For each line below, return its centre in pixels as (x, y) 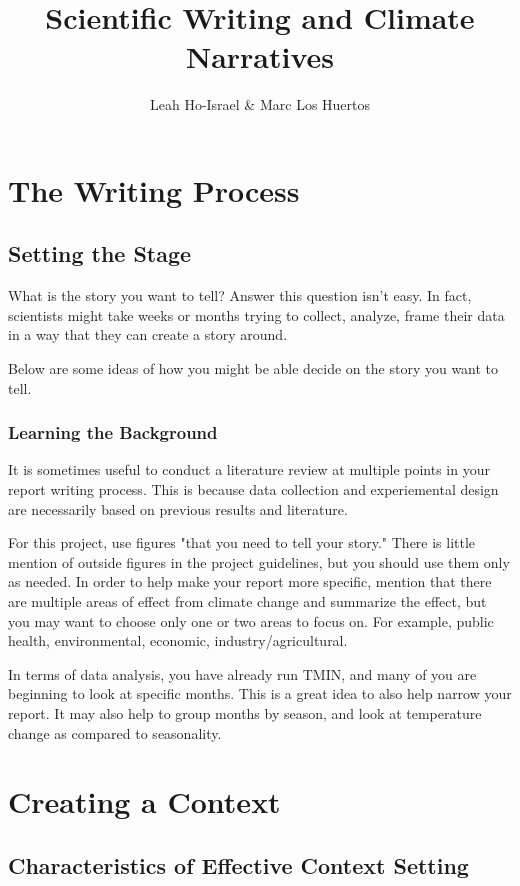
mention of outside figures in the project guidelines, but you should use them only (259, 561)
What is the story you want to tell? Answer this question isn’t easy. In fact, (240, 295)
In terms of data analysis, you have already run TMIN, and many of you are (242, 673)
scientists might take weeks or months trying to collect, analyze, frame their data (256, 314)
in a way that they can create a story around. (148, 334)
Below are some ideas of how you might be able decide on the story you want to (253, 368)
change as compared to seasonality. (115, 732)
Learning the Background (113, 432)
